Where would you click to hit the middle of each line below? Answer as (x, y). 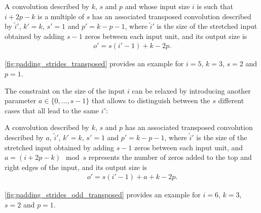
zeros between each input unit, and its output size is (166, 36)
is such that (215, 6)
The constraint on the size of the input (65, 90)
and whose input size (157, 6)
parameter (21, 100)
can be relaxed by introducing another (191, 90)
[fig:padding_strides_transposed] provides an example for (94, 63)
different (231, 100)
